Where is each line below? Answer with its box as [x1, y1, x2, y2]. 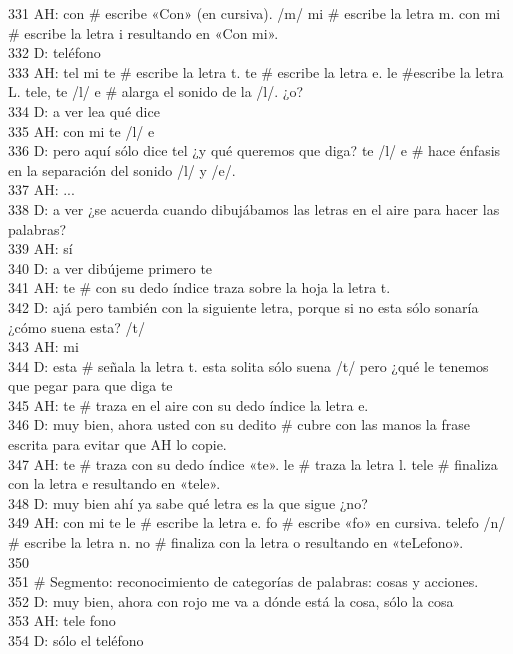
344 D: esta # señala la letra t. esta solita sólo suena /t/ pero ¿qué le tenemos [8, 355, 489, 376]
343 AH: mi [8, 336, 79, 357]
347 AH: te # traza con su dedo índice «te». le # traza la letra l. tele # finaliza [8, 453, 498, 474]
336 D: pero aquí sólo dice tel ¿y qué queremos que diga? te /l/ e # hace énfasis [8, 140, 501, 161]
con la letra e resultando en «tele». [8, 473, 221, 494]
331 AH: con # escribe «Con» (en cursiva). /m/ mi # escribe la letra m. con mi [8, 3, 501, 23]
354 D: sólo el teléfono [8, 630, 144, 650]
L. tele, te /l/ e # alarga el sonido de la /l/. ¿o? [8, 81, 304, 102]
